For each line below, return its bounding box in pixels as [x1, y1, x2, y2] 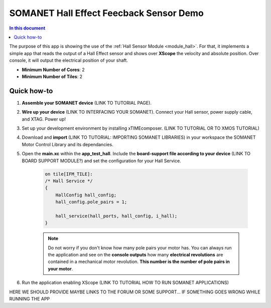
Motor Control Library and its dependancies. [22, 141, 113, 147]
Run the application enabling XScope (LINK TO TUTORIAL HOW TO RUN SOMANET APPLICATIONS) [22, 279, 229, 285]
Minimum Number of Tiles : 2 [22, 73, 83, 80]
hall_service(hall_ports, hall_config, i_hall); [55, 213, 178, 219]
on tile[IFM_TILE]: [45, 171, 93, 177]
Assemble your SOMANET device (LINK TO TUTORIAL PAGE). [22, 100, 152, 106]
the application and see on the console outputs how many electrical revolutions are [48, 252, 223, 258]
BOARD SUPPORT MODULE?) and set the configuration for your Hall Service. [22, 158, 181, 164]
